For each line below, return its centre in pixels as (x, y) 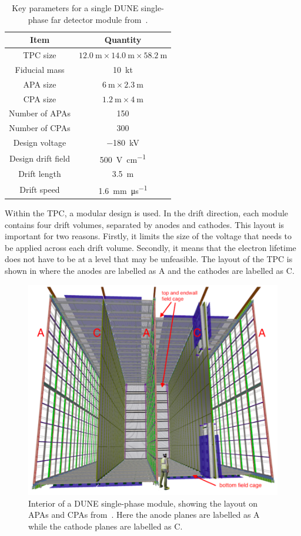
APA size (40, 84)
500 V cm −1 (123, 158)
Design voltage (40, 143)
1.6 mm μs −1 (123, 190)
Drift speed (40, 190)
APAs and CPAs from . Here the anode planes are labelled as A (144, 515)
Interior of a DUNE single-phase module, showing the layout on (143, 503)
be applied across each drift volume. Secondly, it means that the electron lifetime (150, 247)
